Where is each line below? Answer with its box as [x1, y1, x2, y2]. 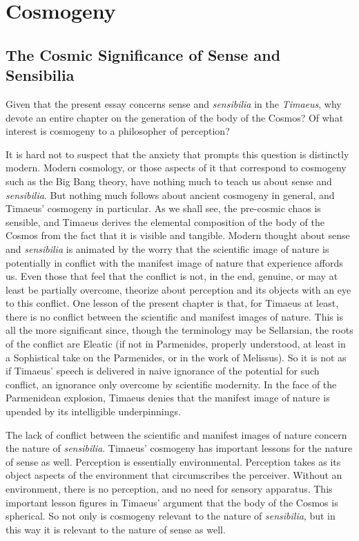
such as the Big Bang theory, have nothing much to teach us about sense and [6, 173, 332, 188]
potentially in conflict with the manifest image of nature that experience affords [6, 255, 343, 269]
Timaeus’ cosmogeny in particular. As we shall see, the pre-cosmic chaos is [6, 201, 321, 216]
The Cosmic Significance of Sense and [6, 44, 281, 65]
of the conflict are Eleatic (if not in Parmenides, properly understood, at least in [6, 336, 346, 351]
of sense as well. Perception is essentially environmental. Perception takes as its [6, 454, 341, 468]
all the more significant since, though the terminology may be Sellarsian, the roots [6, 323, 353, 337]
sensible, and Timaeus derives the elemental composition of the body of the [6, 214, 325, 229]
